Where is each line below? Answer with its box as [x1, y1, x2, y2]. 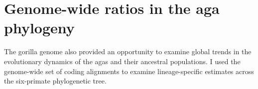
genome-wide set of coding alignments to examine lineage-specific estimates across [4, 66, 254, 76]
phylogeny [4, 17, 75, 38]
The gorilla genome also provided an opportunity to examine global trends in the [4, 46, 252, 57]
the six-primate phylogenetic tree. [4, 76, 107, 86]
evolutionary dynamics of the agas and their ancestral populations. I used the [4, 56, 241, 66]
